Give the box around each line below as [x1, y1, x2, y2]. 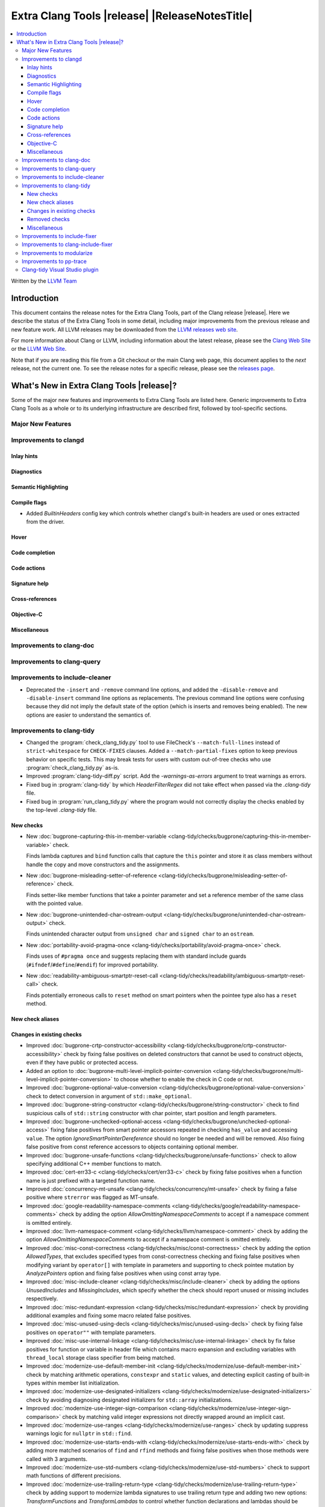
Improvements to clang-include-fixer [22, 241, 113, 248]
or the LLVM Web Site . [11, 345, 67, 353]
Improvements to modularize [22, 249, 93, 256]
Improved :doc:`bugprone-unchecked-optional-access [26, 1118, 162, 1125]
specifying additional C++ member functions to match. [26, 1160, 162, 1167]
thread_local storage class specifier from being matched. [26, 1354, 176, 1361]
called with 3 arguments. [26, 1455, 88, 1462]
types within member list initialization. [26, 1379, 120, 1386]
